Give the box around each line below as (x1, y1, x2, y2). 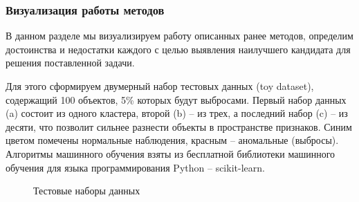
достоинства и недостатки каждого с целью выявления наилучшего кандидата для (6, 42, 351, 56)
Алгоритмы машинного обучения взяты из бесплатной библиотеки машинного (6, 146, 335, 160)
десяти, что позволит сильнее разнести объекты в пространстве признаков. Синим (6, 119, 352, 134)
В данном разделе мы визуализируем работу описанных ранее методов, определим (6, 28, 353, 43)
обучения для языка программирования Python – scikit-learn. (6, 160, 265, 174)
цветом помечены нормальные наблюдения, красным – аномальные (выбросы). (6, 133, 339, 147)
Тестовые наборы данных (33, 183, 140, 198)
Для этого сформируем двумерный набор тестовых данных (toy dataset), (6, 79, 314, 93)
